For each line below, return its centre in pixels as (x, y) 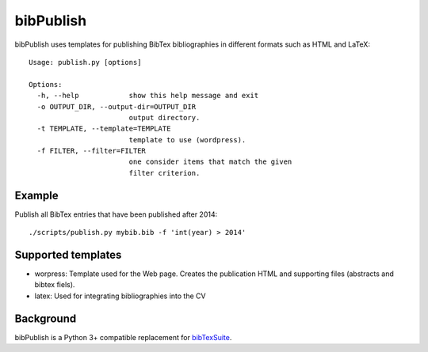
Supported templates (68, 254)
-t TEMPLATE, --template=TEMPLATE (104, 129)
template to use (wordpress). (187, 140)
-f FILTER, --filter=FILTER (92, 151)
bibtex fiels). (55, 285)
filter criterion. (164, 173)
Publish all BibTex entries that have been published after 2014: (116, 214)
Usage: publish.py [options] (85, 62)
